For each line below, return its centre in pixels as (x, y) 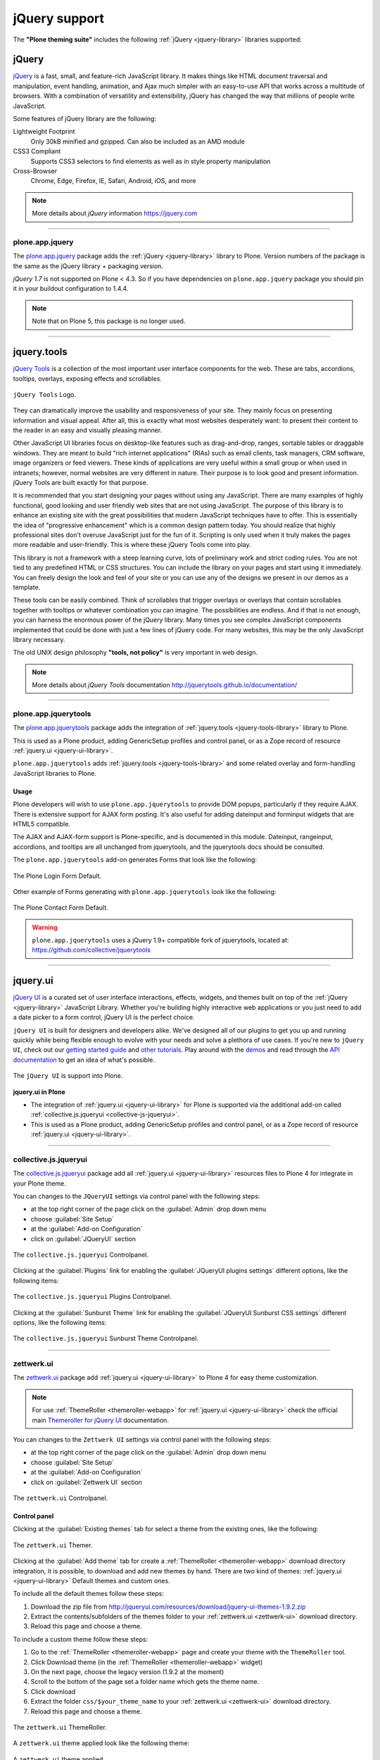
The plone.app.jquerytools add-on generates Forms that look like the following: (135, 860)
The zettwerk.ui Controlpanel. (61, 1498)
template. (27, 587)
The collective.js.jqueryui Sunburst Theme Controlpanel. (106, 1338)
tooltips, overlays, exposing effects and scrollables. (87, 378)
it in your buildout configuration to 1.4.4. (71, 289)
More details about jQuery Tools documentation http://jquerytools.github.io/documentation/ (165, 685)
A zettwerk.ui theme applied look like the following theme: (101, 1743)
